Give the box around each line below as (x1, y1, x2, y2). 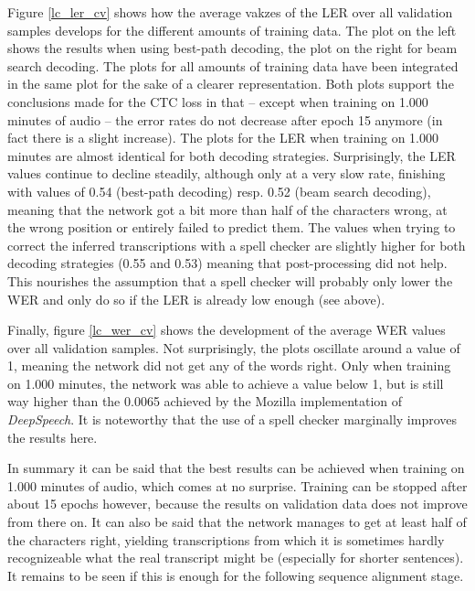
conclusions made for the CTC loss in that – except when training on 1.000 (7, 91, 428, 111)
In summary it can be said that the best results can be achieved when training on (7, 458, 465, 478)
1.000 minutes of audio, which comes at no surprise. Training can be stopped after (7, 476, 468, 495)
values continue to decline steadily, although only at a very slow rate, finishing (7, 164, 446, 183)
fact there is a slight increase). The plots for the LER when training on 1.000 (7, 128, 439, 147)
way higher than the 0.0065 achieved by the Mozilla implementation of (7, 392, 403, 411)
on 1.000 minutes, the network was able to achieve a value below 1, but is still (7, 373, 444, 392)
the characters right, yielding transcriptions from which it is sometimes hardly (7, 530, 445, 549)
